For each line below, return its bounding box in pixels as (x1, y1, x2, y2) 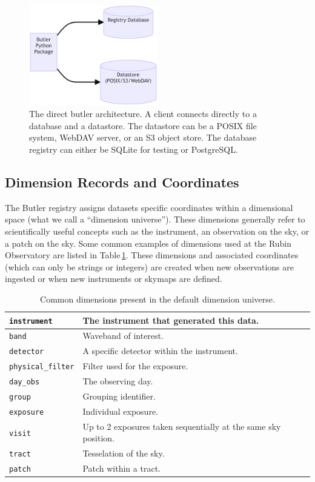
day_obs (9, 378, 40, 387)
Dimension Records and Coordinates (5, 172, 239, 191)
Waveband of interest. (82, 329, 164, 342)
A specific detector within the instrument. (82, 344, 238, 357)
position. (82, 432, 114, 444)
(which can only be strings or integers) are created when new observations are (5, 260, 294, 273)
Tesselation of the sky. (82, 447, 165, 460)
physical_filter (9, 363, 75, 372)
